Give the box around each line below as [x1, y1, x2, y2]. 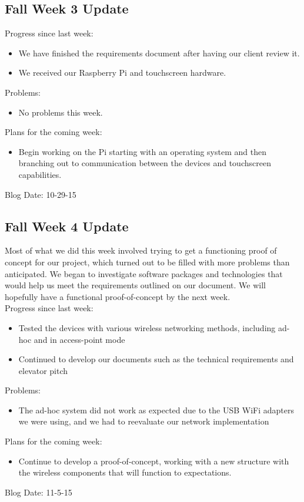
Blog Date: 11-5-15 [5, 486, 72, 498]
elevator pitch [18, 364, 68, 376]
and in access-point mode [34, 333, 125, 345]
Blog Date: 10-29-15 [5, 188, 76, 200]
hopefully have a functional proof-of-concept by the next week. [5, 290, 230, 302]
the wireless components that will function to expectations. [18, 466, 232, 479]
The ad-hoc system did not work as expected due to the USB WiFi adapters [18, 403, 294, 416]
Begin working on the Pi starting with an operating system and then [18, 145, 266, 157]
